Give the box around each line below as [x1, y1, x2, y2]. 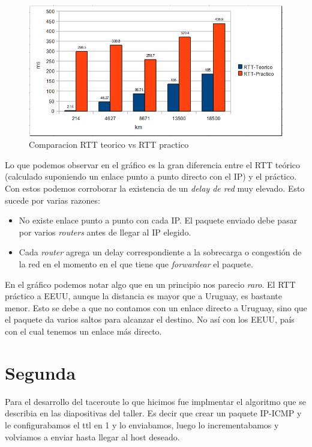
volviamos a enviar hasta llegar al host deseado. [5, 430, 180, 443]
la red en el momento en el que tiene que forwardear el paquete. [19, 258, 253, 270]
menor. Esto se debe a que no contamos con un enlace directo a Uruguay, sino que [5, 301, 307, 314]
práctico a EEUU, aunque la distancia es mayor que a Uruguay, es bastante [5, 290, 283, 302]
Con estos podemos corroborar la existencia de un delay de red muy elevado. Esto [5, 182, 305, 195]
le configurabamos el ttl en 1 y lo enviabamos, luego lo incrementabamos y [5, 418, 279, 431]
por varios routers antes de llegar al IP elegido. [19, 225, 191, 238]
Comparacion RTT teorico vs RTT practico [29, 138, 189, 151]
